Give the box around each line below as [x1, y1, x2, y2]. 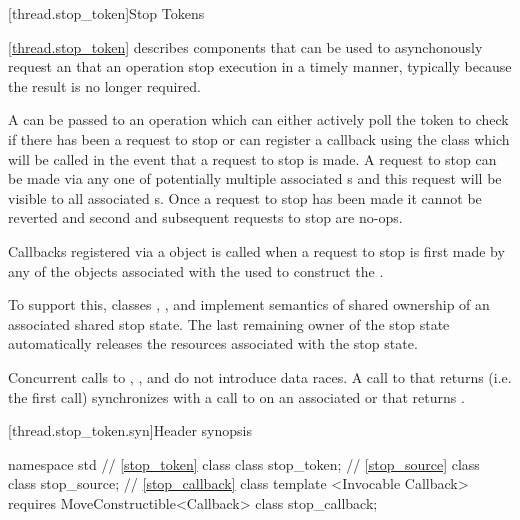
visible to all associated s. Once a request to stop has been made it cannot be [8, 187, 482, 208]
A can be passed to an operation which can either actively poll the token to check [8, 109, 509, 130]
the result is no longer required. [8, 75, 201, 96]
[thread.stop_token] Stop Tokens [8, 3, 205, 23]
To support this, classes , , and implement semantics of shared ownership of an [8, 294, 490, 315]
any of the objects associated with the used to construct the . [8, 260, 384, 281]
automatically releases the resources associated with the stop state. [8, 333, 418, 354]
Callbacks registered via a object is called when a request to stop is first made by [8, 240, 505, 261]
